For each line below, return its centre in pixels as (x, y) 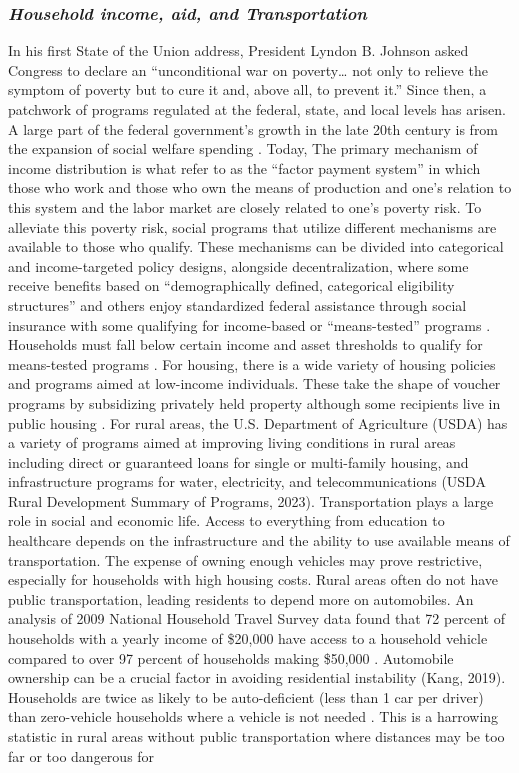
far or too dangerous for (81, 755)
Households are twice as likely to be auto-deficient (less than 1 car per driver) (246, 696)
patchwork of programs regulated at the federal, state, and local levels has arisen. (257, 109)
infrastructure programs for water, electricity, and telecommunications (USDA (247, 481)
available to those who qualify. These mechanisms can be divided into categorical (256, 246)
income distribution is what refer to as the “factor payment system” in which (244, 167)
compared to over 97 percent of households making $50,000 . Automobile (231, 657)
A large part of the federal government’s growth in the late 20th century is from (253, 128)
